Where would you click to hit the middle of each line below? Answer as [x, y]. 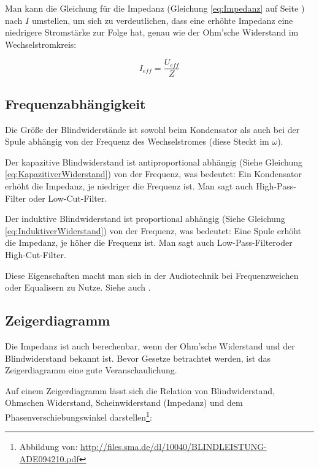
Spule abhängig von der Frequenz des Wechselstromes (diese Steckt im [137, 141]
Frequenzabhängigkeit [75, 103]
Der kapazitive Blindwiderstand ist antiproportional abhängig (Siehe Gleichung [154, 162]
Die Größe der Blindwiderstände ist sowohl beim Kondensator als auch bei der [152, 129]
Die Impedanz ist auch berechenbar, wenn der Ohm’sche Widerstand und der [150, 345]
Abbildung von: [48, 447]
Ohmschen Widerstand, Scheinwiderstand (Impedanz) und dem [124, 402]
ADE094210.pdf [49, 458]
